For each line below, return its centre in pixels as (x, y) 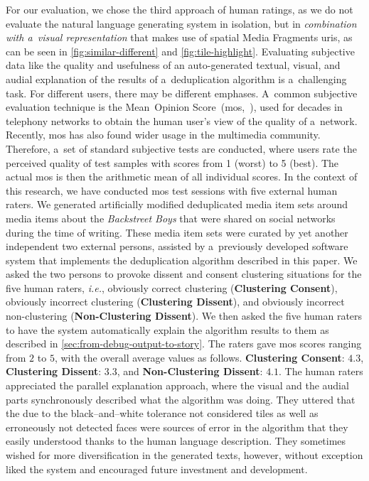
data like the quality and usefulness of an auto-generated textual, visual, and (173, 65)
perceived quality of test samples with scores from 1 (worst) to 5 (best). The (172, 162)
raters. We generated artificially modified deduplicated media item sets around (177, 204)
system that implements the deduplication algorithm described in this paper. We (182, 260)
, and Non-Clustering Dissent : (190, 371)
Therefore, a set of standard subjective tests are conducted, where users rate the (181, 148)
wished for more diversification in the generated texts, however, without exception (184, 455)
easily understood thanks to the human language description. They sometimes (176, 441)
